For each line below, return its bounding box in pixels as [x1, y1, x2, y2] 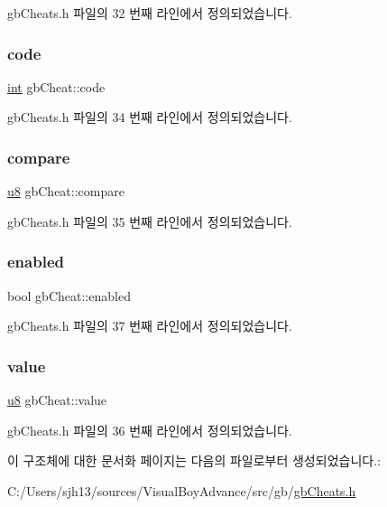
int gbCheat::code [7, 77, 106, 96]
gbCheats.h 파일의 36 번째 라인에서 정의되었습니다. [7, 420, 292, 439]
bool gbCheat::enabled [7, 286, 131, 305]
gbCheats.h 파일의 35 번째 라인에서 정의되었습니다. [7, 211, 292, 230]
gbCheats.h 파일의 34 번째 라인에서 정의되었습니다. [7, 108, 292, 127]
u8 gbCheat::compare [7, 182, 124, 201]
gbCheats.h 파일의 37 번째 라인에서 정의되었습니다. [7, 316, 292, 335]
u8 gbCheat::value [7, 390, 107, 409]
